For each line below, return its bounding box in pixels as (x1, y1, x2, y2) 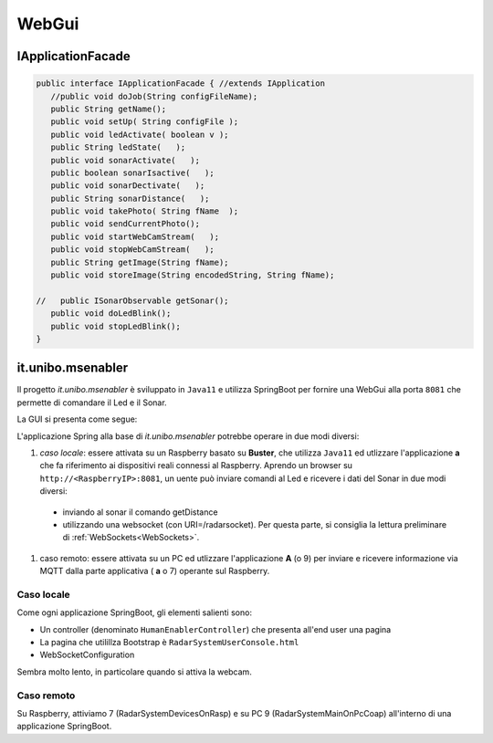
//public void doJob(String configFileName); (50, 91, 258, 101)
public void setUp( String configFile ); (50, 117, 239, 127)
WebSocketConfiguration (39, 649, 135, 661)
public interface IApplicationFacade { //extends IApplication (36, 78, 326, 89)
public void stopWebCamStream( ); (50, 245, 215, 255)
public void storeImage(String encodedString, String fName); (50, 270, 335, 280)
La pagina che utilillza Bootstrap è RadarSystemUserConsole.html (39, 637, 299, 648)
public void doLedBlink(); (50, 309, 172, 319)
